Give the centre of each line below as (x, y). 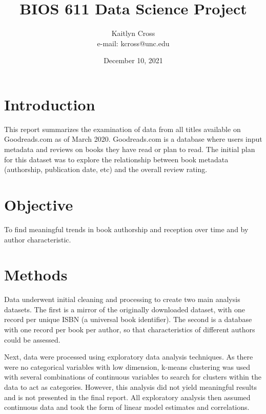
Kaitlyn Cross (133, 33)
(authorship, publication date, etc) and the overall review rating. (106, 169)
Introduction (50, 104)
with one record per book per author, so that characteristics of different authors (130, 330)
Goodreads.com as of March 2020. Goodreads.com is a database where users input (133, 139)
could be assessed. (32, 339)
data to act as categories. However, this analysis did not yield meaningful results (130, 387)
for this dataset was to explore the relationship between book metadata (116, 159)
